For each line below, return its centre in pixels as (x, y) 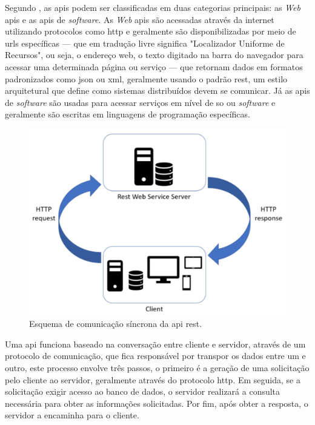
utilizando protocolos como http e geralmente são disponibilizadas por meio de (151, 31)
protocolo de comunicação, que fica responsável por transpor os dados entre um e (155, 356)
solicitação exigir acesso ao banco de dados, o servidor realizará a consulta (143, 391)
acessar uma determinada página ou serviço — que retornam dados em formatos (154, 66)
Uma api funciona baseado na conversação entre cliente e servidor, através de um (155, 344)
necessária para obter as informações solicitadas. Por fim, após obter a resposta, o (157, 403)
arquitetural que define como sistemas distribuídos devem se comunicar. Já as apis (157, 91)
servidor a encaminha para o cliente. (72, 415)
